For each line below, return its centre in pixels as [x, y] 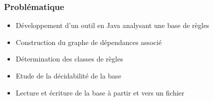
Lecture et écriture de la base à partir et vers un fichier [100, 92]
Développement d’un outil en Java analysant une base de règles [112, 25]
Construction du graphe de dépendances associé [89, 42]
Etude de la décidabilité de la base [68, 75]
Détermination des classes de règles [69, 59]
